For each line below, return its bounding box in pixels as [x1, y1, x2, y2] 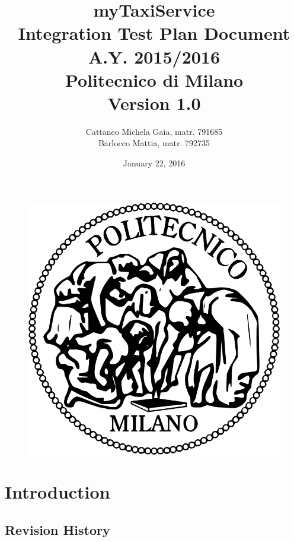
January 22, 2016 [123, 157, 186, 169]
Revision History [5, 521, 110, 539]
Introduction [5, 480, 110, 504]
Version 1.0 [107, 90, 201, 115]
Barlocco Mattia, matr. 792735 [98, 137, 210, 149]
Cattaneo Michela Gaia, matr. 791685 [85, 125, 223, 137]
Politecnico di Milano [65, 67, 244, 92]
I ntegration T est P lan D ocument [18, 21, 290, 45]
